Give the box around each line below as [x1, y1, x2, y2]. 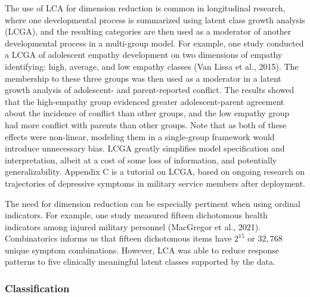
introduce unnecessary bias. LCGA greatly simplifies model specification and [5, 142, 285, 154]
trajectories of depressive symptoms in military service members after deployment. [5, 177, 305, 189]
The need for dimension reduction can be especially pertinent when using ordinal [5, 197, 300, 209]
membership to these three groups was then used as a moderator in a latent [5, 72, 281, 84]
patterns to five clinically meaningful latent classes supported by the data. [5, 255, 275, 268]
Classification [5, 280, 70, 295]
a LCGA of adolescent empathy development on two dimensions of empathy [5, 48, 283, 61]
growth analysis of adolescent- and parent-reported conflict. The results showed [5, 83, 294, 96]
